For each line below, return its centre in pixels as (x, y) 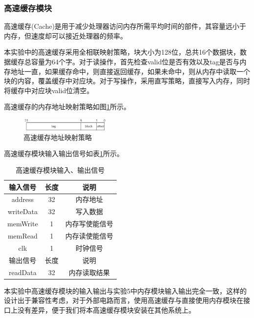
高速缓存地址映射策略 (58, 137)
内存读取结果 (89, 272)
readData (23, 272)
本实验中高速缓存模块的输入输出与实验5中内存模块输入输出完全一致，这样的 (125, 290)
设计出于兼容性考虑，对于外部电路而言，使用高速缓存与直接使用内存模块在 (124, 300)
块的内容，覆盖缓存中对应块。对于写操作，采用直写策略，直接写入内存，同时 (127, 81)
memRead (22, 236)
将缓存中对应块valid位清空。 (49, 90)
